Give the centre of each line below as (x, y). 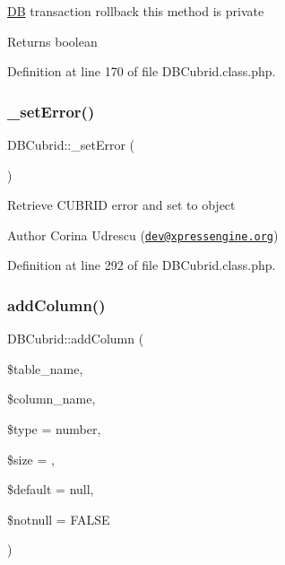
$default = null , (51, 489)
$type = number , (54, 429)
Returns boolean (52, 41)
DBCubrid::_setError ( (71, 144)
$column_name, (52, 399)
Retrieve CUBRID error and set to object (121, 205)
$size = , (31, 459)
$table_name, (45, 368)
